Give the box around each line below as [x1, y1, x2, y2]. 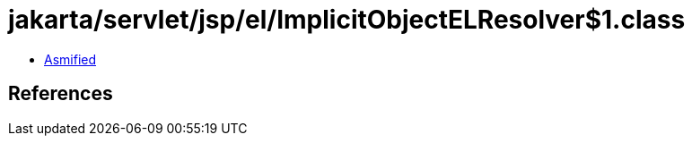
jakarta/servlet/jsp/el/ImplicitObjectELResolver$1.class [8, 4, 686, 35]
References [8, 82, 113, 105]
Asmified [44, 51, 97, 67]
